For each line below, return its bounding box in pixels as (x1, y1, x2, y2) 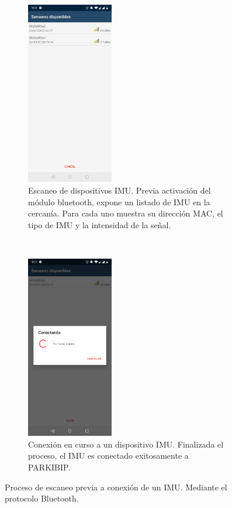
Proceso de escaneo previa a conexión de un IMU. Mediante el (5, 480, 227, 493)
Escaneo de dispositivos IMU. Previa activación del (28, 184, 211, 196)
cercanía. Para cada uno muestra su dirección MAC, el (28, 207, 223, 219)
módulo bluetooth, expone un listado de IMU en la (28, 195, 210, 208)
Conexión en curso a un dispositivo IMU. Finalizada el (28, 438, 224, 450)
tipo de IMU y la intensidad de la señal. (28, 218, 171, 231)
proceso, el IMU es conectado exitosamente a (28, 449, 189, 462)
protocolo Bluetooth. (5, 492, 79, 504)
